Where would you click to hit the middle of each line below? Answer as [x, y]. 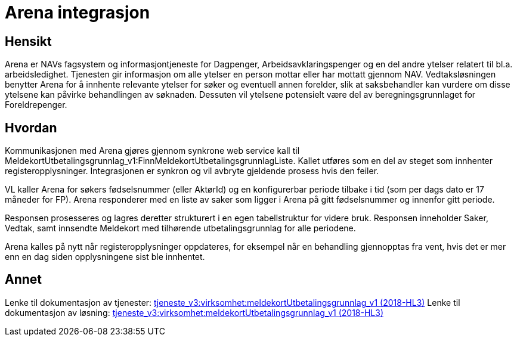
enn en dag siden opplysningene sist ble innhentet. [105, 257]
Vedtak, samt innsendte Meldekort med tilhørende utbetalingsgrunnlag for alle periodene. [180, 228]
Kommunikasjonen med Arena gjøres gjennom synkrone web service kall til [152, 151]
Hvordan [31, 128]
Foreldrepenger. [36, 105]
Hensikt [28, 41]
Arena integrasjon [78, 13]
